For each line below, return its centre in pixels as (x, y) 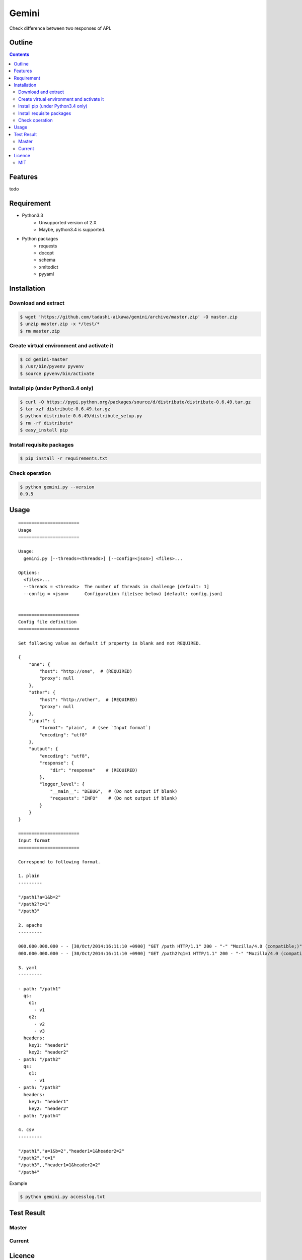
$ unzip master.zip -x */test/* (60, 324)
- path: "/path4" (40, 1116)
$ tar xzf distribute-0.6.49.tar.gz (65, 409)
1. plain (29, 876)
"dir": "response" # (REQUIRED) (94, 770)
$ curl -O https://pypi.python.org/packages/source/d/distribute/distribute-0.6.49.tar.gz (135, 402)
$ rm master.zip (40, 331)
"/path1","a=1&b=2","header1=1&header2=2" (71, 1151)
